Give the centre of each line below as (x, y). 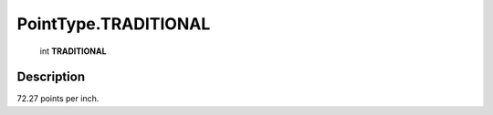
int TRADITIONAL (73, 51)
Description (51, 77)
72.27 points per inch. (58, 99)
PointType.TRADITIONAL (114, 24)
